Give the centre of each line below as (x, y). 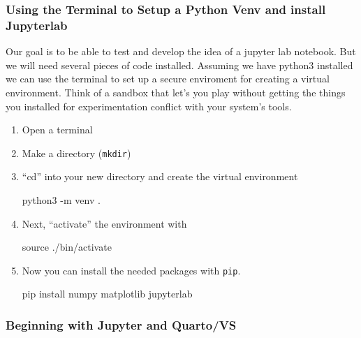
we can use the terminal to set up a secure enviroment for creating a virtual (168, 79)
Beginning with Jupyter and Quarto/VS (121, 324)
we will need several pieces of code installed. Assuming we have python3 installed (179, 65)
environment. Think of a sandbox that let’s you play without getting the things (176, 92)
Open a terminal (57, 130)
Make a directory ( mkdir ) (76, 153)
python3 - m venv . (61, 199)
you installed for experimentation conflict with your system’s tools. (149, 106)
